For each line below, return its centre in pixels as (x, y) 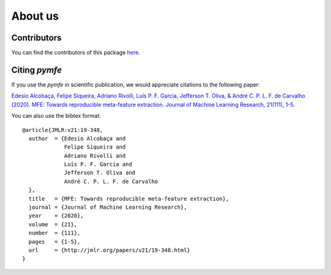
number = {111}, (55, 233)
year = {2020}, (56, 216)
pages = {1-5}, (55, 242)
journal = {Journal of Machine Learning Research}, (108, 207)
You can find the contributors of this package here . (76, 53)
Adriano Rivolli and (95, 156)
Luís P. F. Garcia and (98, 165)
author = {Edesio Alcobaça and (77, 138)
